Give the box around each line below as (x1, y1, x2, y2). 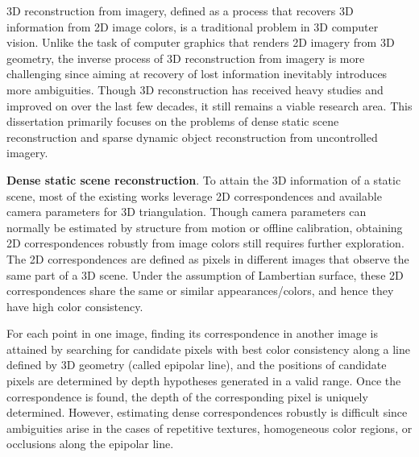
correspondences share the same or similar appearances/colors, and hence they (6, 282, 394, 299)
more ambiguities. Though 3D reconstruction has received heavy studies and (6, 81, 384, 98)
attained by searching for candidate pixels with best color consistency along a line (6, 340, 411, 357)
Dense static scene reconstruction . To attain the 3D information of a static (6, 171, 401, 188)
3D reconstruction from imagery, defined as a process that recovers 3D (6, 2, 354, 19)
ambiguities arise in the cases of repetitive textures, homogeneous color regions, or (6, 419, 413, 436)
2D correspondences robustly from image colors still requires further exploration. (6, 235, 404, 251)
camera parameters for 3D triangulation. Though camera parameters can (6, 203, 367, 220)
